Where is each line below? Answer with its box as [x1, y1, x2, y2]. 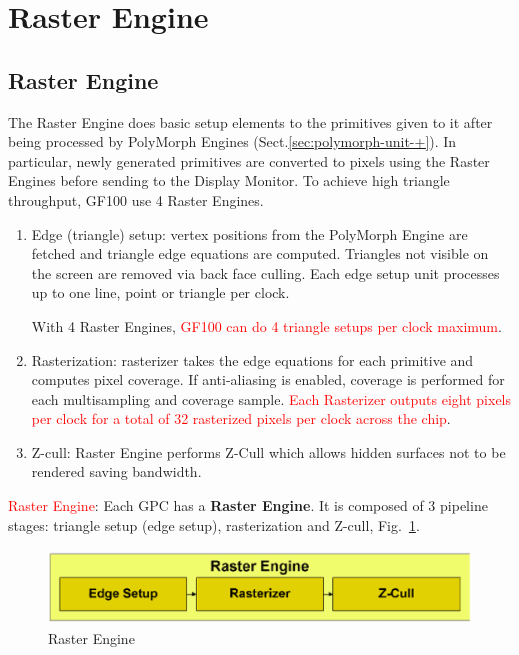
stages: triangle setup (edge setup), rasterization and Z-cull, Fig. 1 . [8, 514, 420, 535]
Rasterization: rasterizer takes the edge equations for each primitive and [31, 349, 474, 370]
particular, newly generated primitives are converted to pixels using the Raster [8, 150, 490, 171]
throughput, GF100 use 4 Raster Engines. [8, 189, 264, 210]
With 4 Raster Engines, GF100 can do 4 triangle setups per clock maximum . [31, 315, 502, 336]
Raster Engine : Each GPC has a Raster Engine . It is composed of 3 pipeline [8, 495, 488, 516]
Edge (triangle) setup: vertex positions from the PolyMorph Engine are [31, 223, 468, 244]
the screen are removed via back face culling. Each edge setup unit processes [31, 262, 500, 283]
